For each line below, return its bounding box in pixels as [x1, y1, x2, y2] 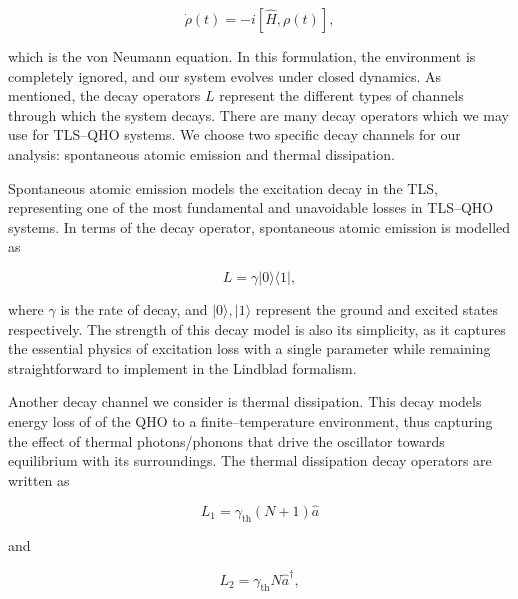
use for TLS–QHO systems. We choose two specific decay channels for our [8, 124, 461, 145]
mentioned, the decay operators [8, 85, 201, 106]
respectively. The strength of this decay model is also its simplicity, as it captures [8, 318, 506, 339]
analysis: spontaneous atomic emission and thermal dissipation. [8, 143, 395, 164]
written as [8, 469, 70, 490]
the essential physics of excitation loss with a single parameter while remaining [8, 338, 491, 359]
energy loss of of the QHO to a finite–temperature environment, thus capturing [8, 410, 493, 431]
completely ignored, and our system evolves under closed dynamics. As [8, 65, 441, 86]
